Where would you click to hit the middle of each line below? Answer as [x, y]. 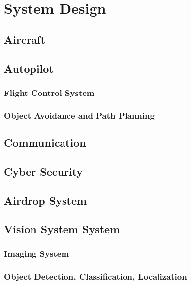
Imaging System [37, 253]
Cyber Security [44, 171]
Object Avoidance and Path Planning [79, 115]
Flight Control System [49, 92]
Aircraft [25, 39]
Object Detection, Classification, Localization [95, 276]
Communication [45, 142]
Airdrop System [46, 200]
